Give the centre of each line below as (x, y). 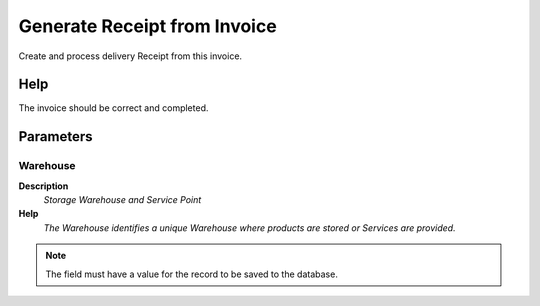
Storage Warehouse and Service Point (122, 199)
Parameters (55, 136)
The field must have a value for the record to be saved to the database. (192, 274)
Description (43, 186)
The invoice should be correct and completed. (113, 108)
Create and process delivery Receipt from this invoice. (130, 56)
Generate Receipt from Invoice (147, 26)
